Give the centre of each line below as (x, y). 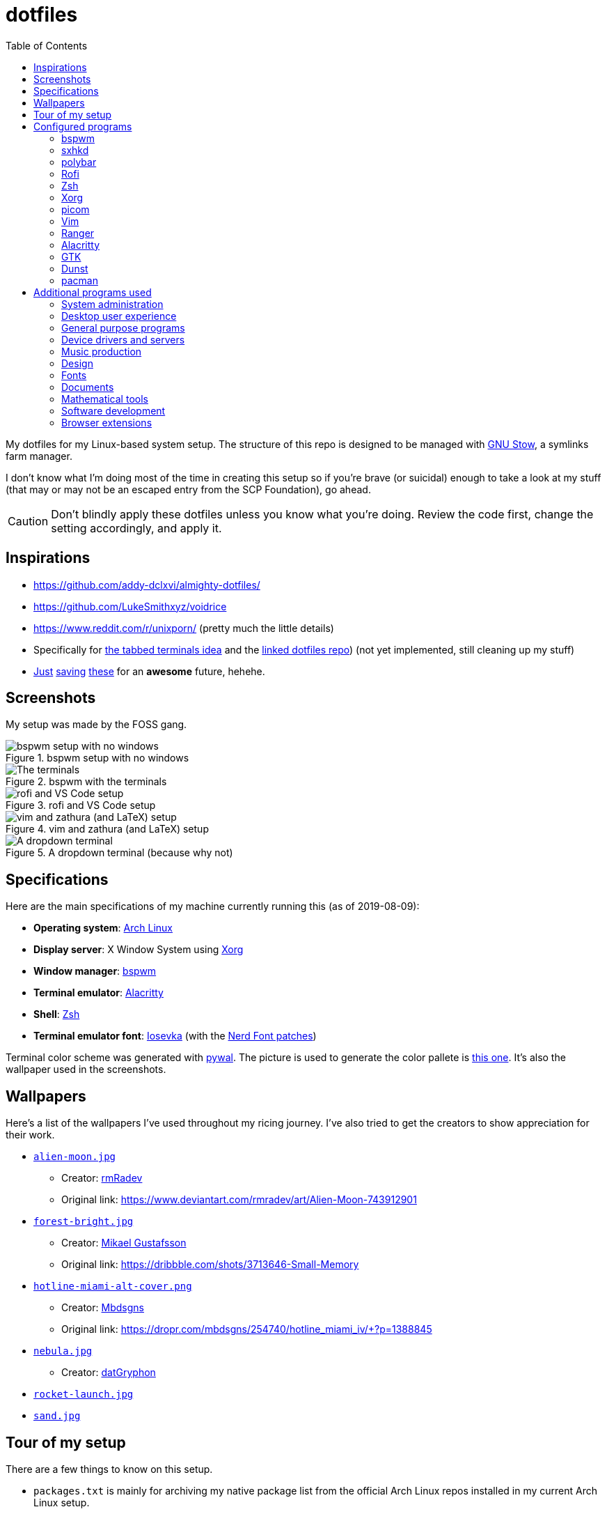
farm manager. (39, 456)
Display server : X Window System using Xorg (139, 950)
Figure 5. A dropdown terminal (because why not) (119, 853)
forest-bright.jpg (84, 1222)
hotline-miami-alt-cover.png (113, 1287)
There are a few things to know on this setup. (109, 1469)
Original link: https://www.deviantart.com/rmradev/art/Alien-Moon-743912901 (239, 1200)
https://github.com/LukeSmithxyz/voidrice (130, 606)
